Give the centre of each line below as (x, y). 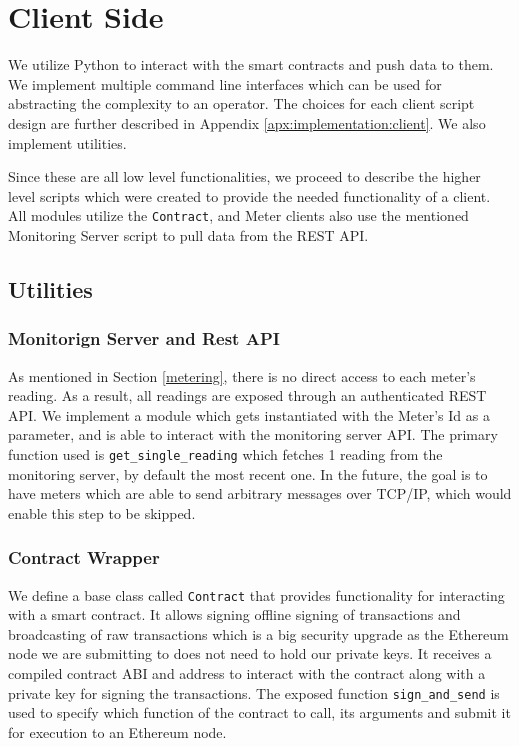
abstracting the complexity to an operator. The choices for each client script (241, 103)
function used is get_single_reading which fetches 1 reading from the (225, 453)
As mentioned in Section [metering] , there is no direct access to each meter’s (242, 375)
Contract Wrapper (84, 557)
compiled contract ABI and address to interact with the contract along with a (247, 673)
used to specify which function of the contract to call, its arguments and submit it (259, 712)
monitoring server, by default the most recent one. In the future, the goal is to (248, 473)
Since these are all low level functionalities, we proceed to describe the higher (244, 176)
